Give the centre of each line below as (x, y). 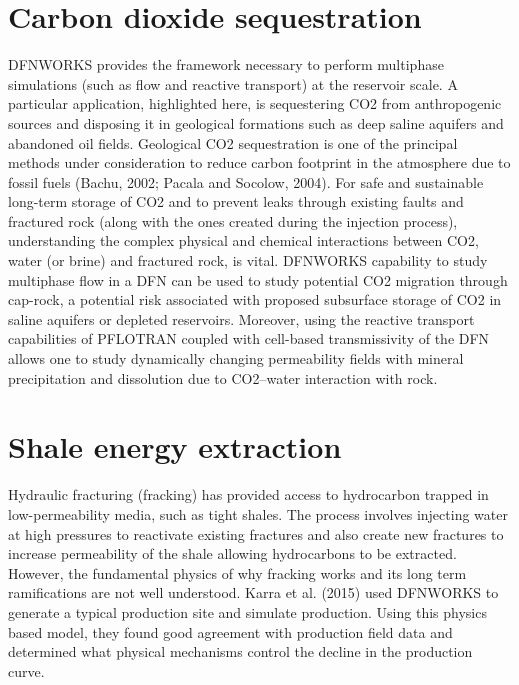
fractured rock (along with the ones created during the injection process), (233, 220)
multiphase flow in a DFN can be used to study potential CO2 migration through (258, 279)
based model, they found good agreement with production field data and (230, 631)
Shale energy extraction (175, 446)
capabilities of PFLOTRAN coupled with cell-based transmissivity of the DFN (249, 338)
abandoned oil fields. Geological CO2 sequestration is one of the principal (233, 142)
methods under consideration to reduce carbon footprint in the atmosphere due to (259, 162)
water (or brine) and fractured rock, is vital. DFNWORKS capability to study (248, 260)
